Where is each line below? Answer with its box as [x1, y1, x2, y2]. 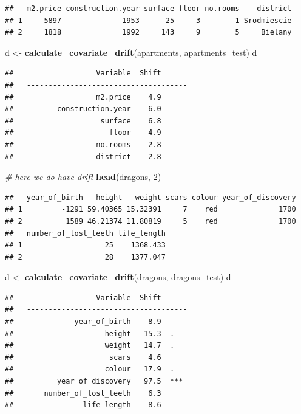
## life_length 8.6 [5, 401, 161, 410]
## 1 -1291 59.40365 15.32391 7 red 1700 [5, 205, 296, 214]
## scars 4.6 [5, 353, 161, 362]
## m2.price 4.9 [5, 92, 161, 102]
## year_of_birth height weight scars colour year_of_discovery [5, 193, 296, 202]
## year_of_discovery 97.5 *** [5, 377, 183, 386]
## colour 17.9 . [5, 365, 175, 374]
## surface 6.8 [5, 116, 161, 125]
